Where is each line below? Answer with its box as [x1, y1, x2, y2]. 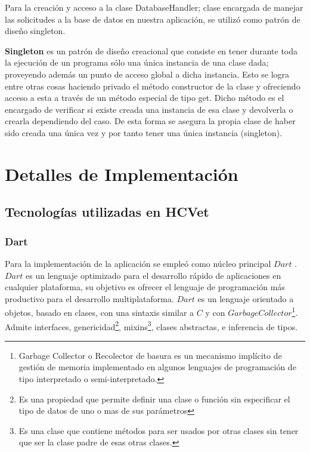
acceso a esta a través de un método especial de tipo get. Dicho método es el [5, 91, 284, 104]
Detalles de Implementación [5, 161, 238, 186]
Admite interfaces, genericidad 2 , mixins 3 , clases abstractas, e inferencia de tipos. [5, 318, 298, 333]
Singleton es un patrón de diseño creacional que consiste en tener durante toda [5, 44, 298, 57]
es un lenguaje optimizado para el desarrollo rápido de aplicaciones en [26, 269, 281, 281]
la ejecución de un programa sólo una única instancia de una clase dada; [5, 56, 269, 69]
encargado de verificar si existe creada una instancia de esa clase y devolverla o [5, 103, 293, 115]
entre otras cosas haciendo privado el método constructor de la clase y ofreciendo [5, 79, 300, 92]
